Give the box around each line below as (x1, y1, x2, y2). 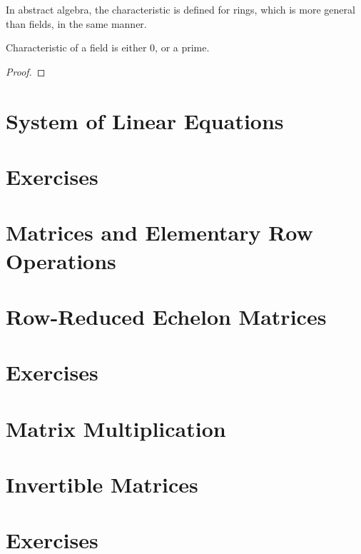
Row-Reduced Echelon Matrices (6, 301, 327, 331)
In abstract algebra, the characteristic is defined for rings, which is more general (6, 2, 355, 16)
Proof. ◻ (6, 64, 46, 79)
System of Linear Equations (6, 106, 284, 135)
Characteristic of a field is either (6, 40, 147, 55)
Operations (6, 246, 116, 275)
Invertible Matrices (6, 470, 198, 498)
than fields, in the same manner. (6, 16, 147, 31)
